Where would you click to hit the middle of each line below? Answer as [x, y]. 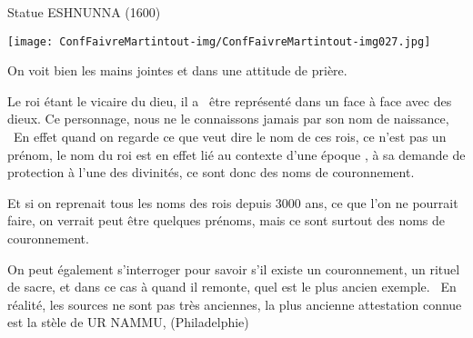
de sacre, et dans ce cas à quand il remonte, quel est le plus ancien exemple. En [232, 287]
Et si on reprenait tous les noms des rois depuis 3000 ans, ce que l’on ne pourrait [233, 202]
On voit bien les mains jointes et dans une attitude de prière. [177, 70]
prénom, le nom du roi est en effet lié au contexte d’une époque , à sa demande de [236, 154]
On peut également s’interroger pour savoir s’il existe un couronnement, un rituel [234, 268]
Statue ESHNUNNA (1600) [84, 12]
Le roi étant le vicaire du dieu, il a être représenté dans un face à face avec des [230, 100]
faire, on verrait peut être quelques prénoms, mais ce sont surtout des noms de [226, 220]
